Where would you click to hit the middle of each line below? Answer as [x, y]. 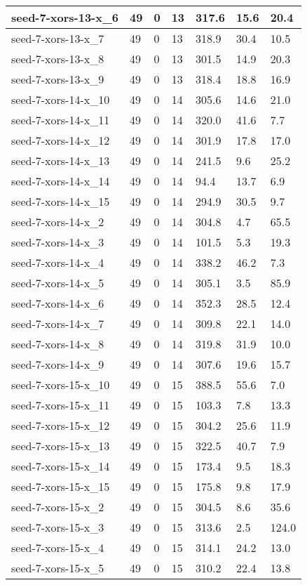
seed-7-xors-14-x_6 [58, 303]
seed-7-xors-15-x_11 [61, 405]
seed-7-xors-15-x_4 [58, 547]
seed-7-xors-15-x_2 [58, 507]
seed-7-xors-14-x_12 [61, 140]
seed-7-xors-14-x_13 [61, 160]
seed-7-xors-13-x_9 [58, 79]
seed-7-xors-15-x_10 [61, 384]
